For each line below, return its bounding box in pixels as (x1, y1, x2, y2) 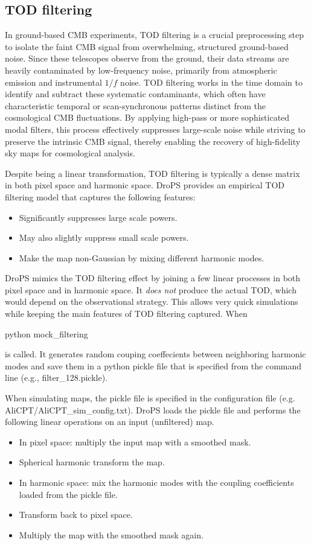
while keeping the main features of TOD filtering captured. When (5, 307, 248, 320)
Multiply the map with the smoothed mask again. (19, 528, 204, 541)
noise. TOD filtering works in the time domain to (120, 75, 303, 88)
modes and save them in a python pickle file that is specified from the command (5, 359, 302, 372)
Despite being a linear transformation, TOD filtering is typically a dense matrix (5, 167, 300, 179)
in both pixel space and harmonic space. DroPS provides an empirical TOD (5, 179, 284, 191)
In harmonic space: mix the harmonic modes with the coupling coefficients (19, 476, 294, 489)
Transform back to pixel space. (19, 508, 133, 521)
